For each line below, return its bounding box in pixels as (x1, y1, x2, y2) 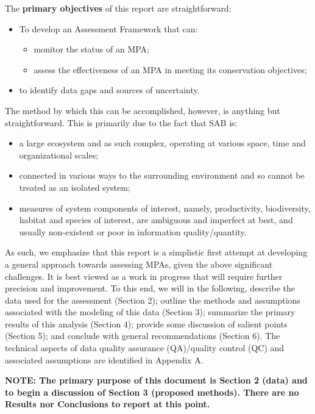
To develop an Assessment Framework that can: (19, 22, 198, 35)
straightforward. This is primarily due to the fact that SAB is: (5, 116, 238, 129)
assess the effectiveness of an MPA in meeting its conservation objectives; (34, 63, 307, 76)
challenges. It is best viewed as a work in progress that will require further (5, 269, 283, 282)
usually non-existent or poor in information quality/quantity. (19, 225, 247, 238)
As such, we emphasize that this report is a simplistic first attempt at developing (5, 246, 308, 259)
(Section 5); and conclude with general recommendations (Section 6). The (5, 329, 280, 342)
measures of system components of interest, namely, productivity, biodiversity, (19, 201, 311, 214)
